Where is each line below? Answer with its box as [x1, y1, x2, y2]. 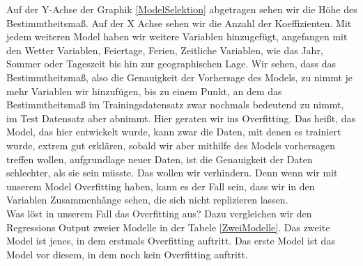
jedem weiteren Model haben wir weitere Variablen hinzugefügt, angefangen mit [6, 29, 348, 44]
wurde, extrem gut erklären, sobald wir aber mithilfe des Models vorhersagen [6, 138, 335, 152]
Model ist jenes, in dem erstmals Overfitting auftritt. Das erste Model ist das [6, 233, 335, 248]
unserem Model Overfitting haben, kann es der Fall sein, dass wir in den [6, 178, 315, 193]
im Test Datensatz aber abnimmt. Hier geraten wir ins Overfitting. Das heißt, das [6, 110, 356, 125]
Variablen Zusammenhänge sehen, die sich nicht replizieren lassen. [6, 192, 288, 207]
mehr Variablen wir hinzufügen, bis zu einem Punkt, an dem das [6, 83, 282, 98]
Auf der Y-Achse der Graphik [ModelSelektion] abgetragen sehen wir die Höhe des [6, 2, 357, 16]
